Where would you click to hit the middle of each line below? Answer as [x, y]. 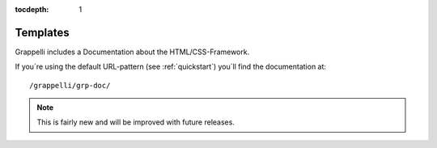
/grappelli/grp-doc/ [70, 85]
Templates [42, 32]
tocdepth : [32, 9]
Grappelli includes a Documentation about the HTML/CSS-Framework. [132, 52]
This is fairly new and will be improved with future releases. [136, 122]
